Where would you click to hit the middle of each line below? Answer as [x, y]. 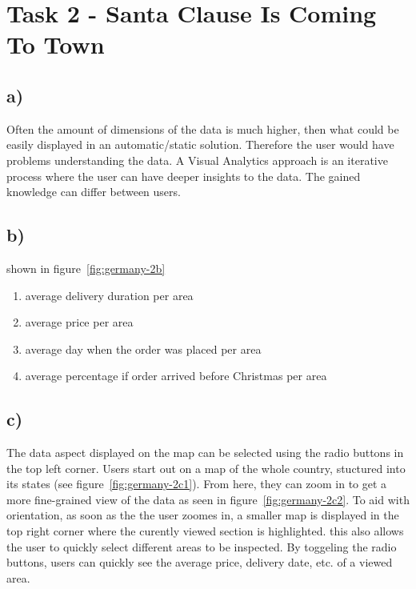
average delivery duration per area [109, 295]
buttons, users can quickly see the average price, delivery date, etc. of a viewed [200, 562]
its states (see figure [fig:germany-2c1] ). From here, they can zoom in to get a [197, 484]
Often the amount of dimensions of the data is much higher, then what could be [203, 128]
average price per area [79, 322]
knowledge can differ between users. [94, 192]
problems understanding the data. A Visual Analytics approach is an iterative [197, 160]
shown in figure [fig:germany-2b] [86, 268]
